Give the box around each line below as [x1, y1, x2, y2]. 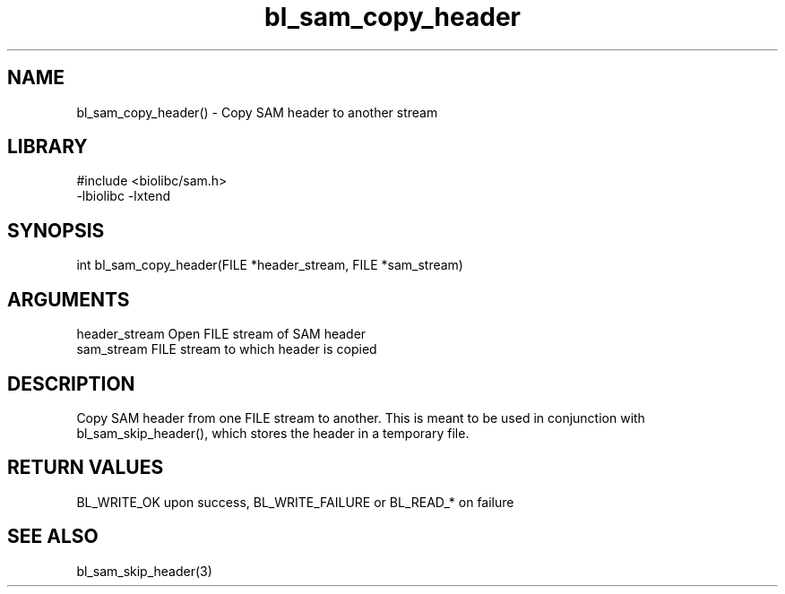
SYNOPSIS [7, 219, 105, 242]
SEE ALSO [7, 525, 99, 548]
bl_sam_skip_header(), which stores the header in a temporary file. [76, 425, 470, 441]
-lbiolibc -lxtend [76, 188, 171, 204]
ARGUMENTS [7, 288, 130, 311]
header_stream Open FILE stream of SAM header [76, 326, 367, 342]
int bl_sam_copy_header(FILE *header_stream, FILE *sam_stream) [76, 257, 463, 273]
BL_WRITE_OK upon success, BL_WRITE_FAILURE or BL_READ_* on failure [76, 494, 514, 510]
